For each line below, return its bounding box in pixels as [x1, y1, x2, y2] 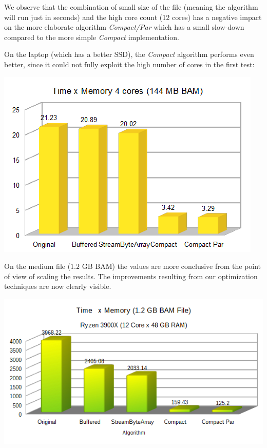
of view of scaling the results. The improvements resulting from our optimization [4, 270, 258, 281]
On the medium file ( [4, 261, 71, 271]
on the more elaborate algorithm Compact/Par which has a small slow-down [4, 22, 244, 32]
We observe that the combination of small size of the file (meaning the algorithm [4, 2, 258, 12]
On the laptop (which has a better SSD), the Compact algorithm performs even [4, 49, 254, 60]
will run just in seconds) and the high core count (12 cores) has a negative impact [4, 11, 262, 22]
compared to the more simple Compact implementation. [4, 31, 179, 42]
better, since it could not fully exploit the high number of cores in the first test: [4, 59, 255, 69]
